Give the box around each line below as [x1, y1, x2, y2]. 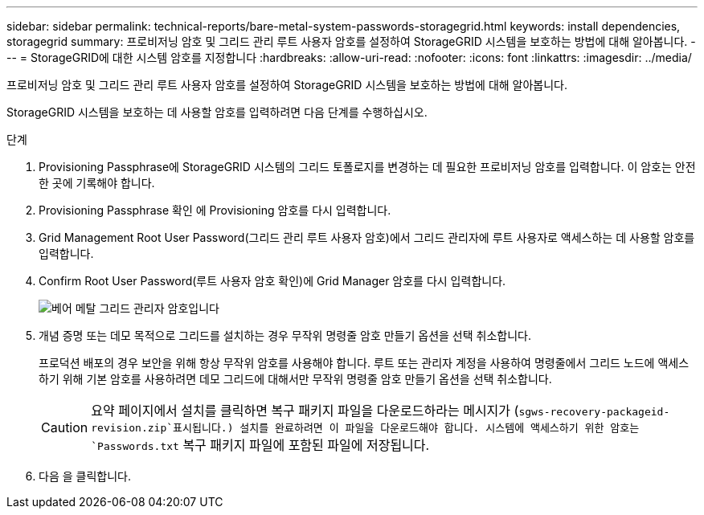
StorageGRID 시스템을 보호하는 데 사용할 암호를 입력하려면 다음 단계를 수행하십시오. [6, 105, 428, 119]
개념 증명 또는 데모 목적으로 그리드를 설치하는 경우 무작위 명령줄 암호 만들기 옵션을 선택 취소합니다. [39, 329, 531, 342]
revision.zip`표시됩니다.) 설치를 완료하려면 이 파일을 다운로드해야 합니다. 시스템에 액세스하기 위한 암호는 [91, 422, 640, 434]
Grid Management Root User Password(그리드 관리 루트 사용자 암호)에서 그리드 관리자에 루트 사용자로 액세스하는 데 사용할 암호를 [39, 231, 695, 244]
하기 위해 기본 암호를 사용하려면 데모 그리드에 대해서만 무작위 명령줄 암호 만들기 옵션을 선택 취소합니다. [39, 372, 552, 386]
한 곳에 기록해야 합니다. [39, 176, 155, 190]
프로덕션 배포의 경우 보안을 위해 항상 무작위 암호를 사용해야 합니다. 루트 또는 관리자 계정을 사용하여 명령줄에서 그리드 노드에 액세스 [39, 356, 690, 370]
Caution [41, 419, 88, 435]
